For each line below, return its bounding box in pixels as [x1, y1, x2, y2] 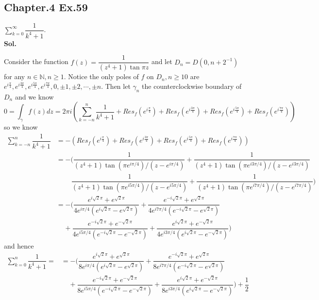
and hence [4, 240, 34, 250]
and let [151, 56, 172, 67]
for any [4, 71, 25, 82]
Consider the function [4, 56, 68, 67]
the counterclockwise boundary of [142, 81, 242, 91]
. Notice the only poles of [64, 71, 139, 82]
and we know [15, 91, 54, 101]
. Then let [101, 81, 131, 91]
